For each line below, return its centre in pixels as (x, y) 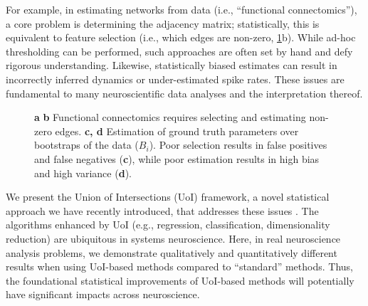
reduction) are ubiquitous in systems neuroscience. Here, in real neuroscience (173, 238)
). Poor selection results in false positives (238, 145)
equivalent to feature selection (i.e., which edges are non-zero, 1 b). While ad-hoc (181, 37)
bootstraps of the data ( (86, 145)
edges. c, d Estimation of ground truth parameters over (177, 131)
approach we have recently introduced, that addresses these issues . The (162, 210)
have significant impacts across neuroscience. (103, 294)
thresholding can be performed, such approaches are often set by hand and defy (179, 51)
